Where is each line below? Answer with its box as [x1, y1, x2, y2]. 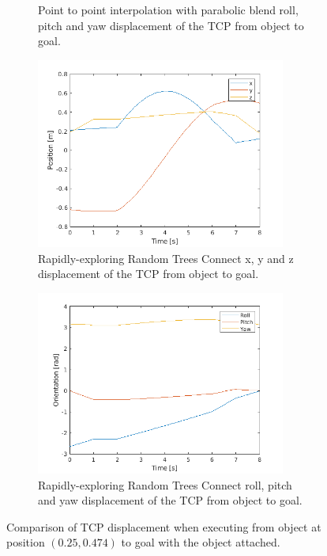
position [6, 534, 45, 550]
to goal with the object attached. [121, 534, 280, 550]
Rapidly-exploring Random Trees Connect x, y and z [38, 249, 294, 266]
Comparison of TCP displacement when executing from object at [6, 518, 321, 535]
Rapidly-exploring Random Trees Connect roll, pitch [38, 476, 292, 493]
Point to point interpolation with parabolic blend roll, [38, 2, 299, 17]
